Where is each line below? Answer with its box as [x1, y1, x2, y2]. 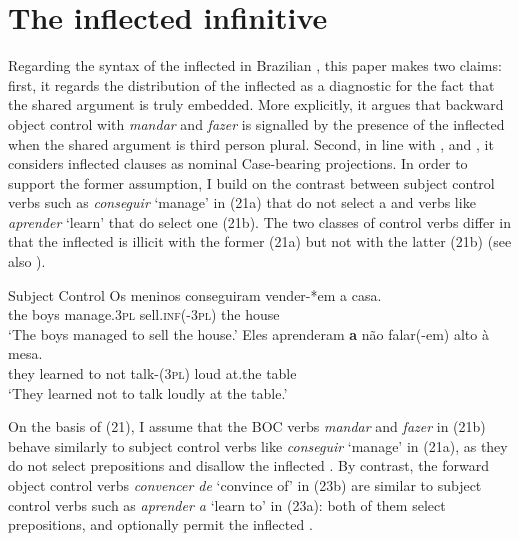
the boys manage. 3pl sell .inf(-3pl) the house [8, 304, 280, 325]
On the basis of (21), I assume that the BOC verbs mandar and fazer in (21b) [8, 416, 486, 437]
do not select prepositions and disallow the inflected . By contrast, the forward [8, 455, 490, 476]
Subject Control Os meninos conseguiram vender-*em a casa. [8, 284, 382, 305]
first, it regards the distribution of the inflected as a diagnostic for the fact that [8, 74, 495, 95]
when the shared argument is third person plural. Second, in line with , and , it [8, 133, 494, 154]
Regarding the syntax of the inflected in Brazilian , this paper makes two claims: [8, 55, 502, 76]
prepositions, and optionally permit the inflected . [8, 514, 313, 535]
